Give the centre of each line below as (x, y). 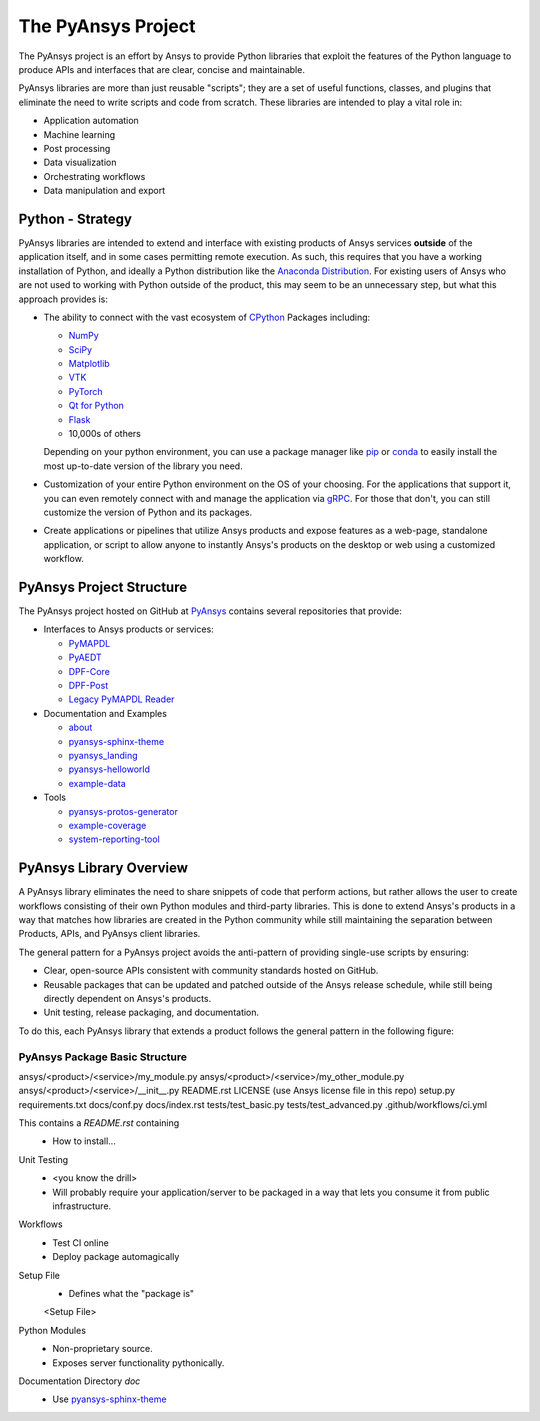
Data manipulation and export (104, 191)
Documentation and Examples (105, 713)
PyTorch (85, 391)
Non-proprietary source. (103, 1349)
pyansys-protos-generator (123, 811)
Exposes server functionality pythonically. (138, 1362)
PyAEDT (85, 657)
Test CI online (80, 1242)
